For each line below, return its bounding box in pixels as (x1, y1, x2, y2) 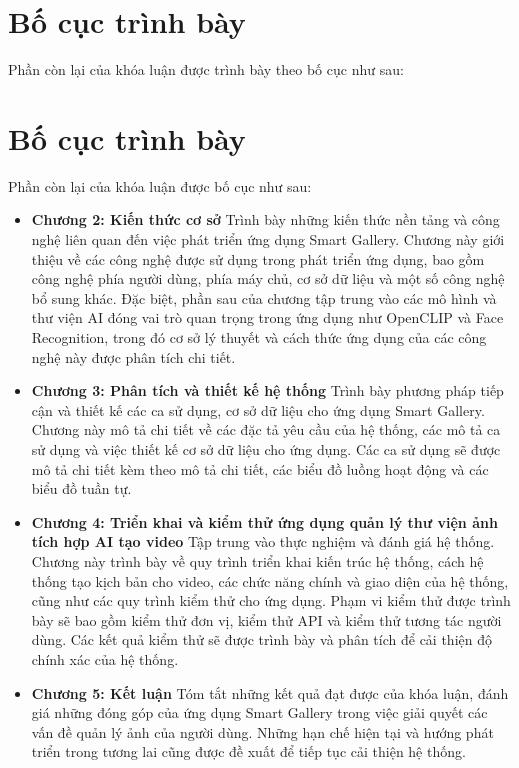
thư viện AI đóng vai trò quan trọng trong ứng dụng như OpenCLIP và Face (31, 307, 504, 328)
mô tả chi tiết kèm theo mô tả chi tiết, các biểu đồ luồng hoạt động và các (31, 458, 489, 479)
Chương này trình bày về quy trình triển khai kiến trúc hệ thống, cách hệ (31, 550, 484, 571)
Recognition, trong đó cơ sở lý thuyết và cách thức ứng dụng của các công (31, 327, 487, 347)
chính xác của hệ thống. (31, 648, 179, 669)
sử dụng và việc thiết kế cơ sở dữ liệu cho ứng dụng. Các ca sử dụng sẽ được (31, 438, 501, 459)
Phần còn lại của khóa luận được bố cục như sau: (8, 175, 312, 196)
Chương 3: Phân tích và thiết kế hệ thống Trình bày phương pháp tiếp (31, 380, 504, 401)
